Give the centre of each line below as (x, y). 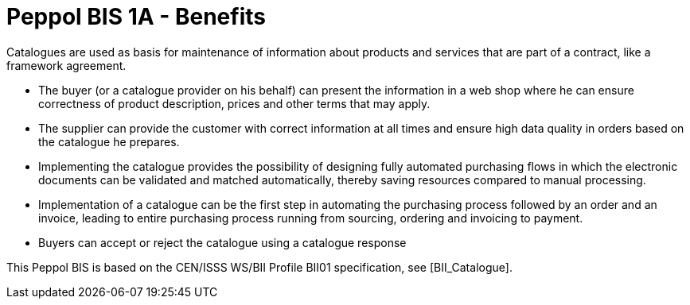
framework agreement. (66, 65)
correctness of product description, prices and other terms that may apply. (234, 103)
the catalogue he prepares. (109, 141)
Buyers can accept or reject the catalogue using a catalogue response (222, 242)
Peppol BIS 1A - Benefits (136, 17)
